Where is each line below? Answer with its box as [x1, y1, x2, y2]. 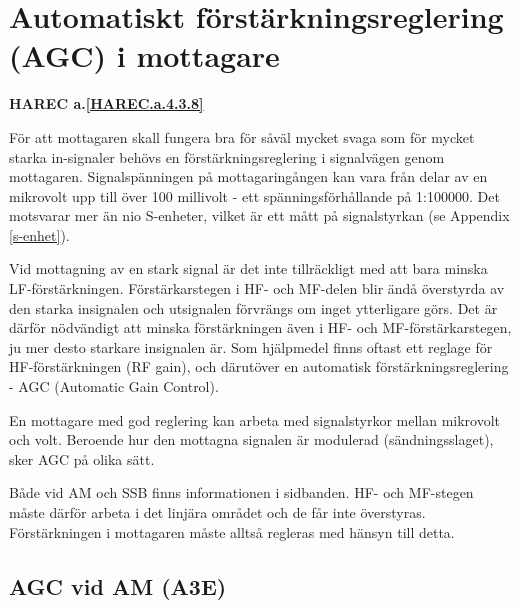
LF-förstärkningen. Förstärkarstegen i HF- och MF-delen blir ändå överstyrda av [9, 278, 505, 299]
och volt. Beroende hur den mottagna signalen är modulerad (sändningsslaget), [9, 429, 494, 450]
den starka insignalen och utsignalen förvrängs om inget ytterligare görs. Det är [9, 297, 498, 318]
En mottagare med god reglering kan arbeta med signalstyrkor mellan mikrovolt [9, 409, 501, 430]
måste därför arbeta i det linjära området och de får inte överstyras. [9, 502, 426, 522]
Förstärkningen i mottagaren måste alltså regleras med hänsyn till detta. [9, 521, 455, 542]
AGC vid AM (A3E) [9, 570, 227, 601]
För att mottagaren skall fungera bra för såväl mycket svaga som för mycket [9, 126, 475, 147]
